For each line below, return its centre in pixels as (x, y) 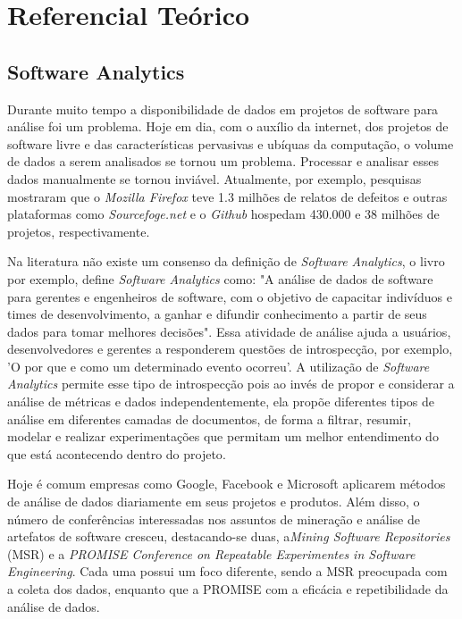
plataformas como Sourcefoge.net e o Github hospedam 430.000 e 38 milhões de (223, 214)
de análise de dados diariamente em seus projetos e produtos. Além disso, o (214, 502)
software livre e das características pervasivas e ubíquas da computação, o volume (231, 143)
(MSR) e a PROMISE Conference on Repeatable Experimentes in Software (211, 553)
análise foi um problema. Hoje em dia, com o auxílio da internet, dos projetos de (228, 126)
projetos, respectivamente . (79, 231)
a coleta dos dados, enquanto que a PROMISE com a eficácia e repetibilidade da (228, 589)
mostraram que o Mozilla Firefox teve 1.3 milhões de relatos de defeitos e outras (227, 196)
